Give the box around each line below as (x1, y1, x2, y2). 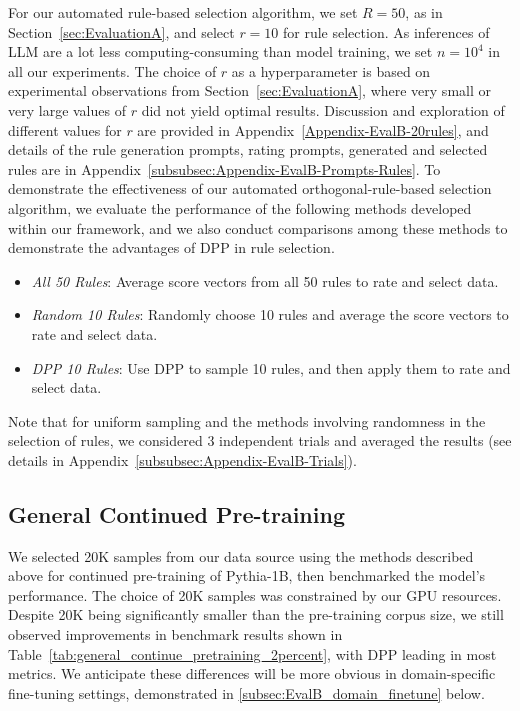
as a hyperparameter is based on (231, 60, 431, 81)
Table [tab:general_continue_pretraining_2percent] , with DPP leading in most (8, 643, 497, 664)
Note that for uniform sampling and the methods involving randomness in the (8, 410, 486, 431)
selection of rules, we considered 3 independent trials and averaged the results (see (8, 430, 512, 451)
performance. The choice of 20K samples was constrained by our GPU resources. (8, 584, 502, 605)
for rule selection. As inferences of (283, 21, 490, 42)
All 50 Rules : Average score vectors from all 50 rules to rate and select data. (31, 270, 499, 291)
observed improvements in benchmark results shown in (8, 624, 343, 645)
